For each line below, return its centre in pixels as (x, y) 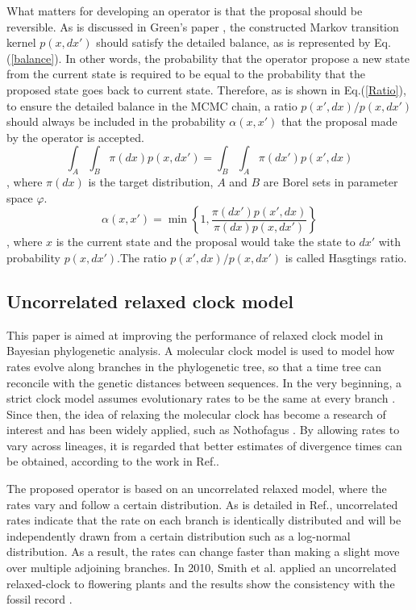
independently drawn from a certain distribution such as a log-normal (179, 535)
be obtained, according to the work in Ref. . (113, 461)
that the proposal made (339, 121)
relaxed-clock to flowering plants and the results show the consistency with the (201, 583)
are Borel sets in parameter (331, 182)
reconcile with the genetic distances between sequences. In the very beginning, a (204, 382)
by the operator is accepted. (75, 137)
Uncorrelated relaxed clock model (150, 301)
